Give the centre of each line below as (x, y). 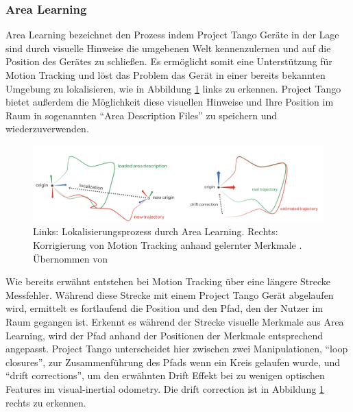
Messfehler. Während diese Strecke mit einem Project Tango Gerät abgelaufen (170, 294)
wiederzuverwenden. (47, 129)
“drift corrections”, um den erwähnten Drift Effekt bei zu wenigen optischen (165, 375)
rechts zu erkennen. (46, 402)
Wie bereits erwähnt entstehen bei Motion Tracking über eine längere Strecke (168, 281)
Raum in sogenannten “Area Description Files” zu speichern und (142, 115)
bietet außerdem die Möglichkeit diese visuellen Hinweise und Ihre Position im (170, 102)
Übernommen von (70, 258)
